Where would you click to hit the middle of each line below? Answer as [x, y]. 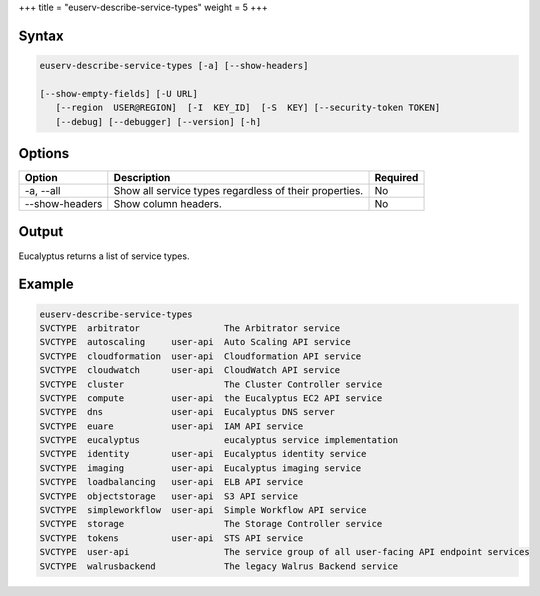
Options [44, 153]
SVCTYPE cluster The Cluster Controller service [211, 384]
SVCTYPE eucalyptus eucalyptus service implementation [219, 440]
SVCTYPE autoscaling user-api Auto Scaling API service [195, 342]
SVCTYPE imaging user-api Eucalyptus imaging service [200, 468]
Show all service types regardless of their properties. [238, 191]
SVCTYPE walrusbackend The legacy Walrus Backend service [219, 566]
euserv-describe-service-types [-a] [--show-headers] [174, 65]
